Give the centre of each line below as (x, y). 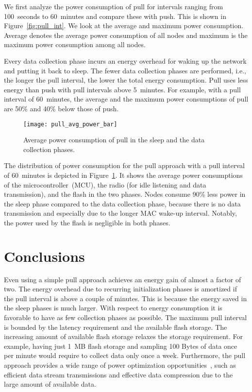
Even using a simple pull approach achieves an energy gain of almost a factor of (123, 279)
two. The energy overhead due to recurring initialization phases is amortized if (120, 289)
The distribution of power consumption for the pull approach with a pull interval (124, 165)
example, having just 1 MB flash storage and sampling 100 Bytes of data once (121, 346)
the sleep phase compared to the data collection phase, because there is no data (122, 203)
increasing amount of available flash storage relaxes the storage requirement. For (123, 336)
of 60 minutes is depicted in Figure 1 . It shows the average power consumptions (123, 175)
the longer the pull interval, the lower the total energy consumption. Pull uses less (126, 80)
